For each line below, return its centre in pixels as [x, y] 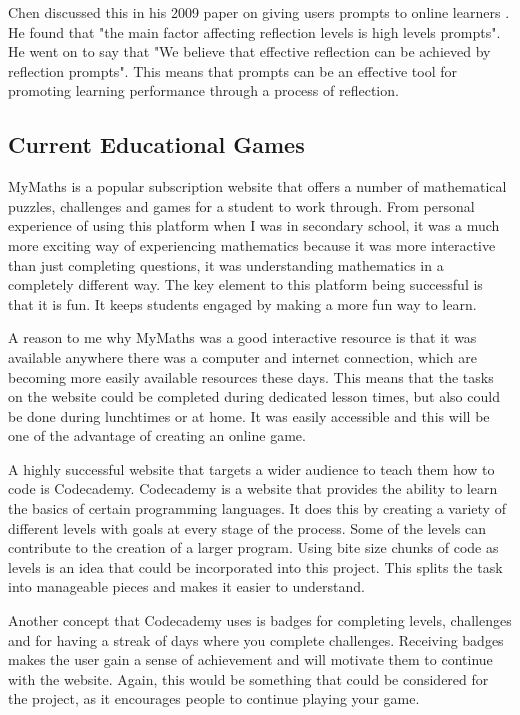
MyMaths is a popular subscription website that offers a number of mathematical [257, 186]
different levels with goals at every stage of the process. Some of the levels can [247, 527]
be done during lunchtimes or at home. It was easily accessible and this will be [249, 415]
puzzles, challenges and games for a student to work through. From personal [241, 205]
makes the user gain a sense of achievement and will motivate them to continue [250, 659]
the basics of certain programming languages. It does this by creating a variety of [257, 508]
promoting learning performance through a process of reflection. [203, 90]
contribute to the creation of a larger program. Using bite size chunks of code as [253, 547]
